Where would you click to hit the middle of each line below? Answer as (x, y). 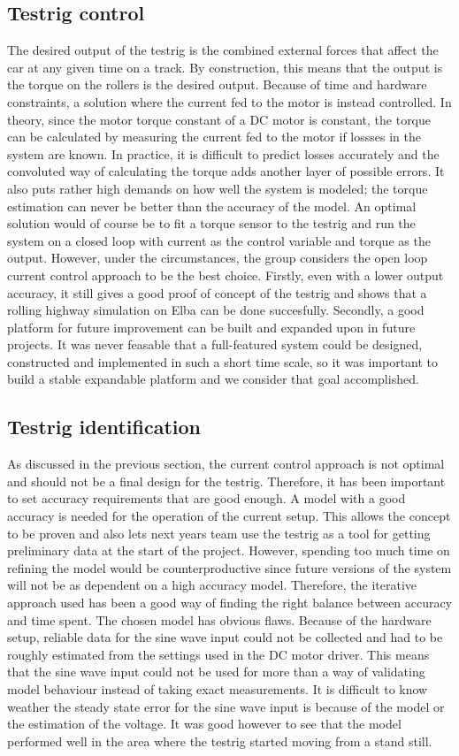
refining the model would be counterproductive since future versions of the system (229, 567)
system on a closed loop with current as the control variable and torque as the (219, 240)
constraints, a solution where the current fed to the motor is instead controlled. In (229, 101)
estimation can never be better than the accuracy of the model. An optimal (212, 206)
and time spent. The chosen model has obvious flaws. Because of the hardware (219, 619)
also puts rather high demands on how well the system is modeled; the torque (218, 188)
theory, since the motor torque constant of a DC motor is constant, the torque (219, 119)
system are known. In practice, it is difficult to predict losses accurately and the (223, 153)
